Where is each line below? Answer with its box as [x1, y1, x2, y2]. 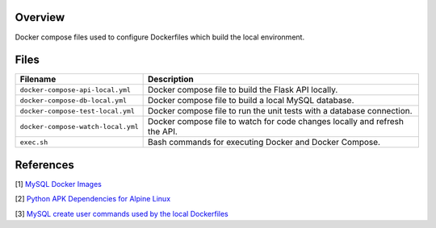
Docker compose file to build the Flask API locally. [148, 85, 338, 96]
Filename [19, 73, 57, 85]
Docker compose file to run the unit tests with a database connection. [148, 106, 413, 117]
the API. [148, 126, 178, 137]
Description [148, 73, 194, 85]
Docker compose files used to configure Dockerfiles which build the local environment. [15, 32, 305, 42]
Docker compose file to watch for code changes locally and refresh [148, 116, 404, 127]
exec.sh [19, 138, 48, 147]
